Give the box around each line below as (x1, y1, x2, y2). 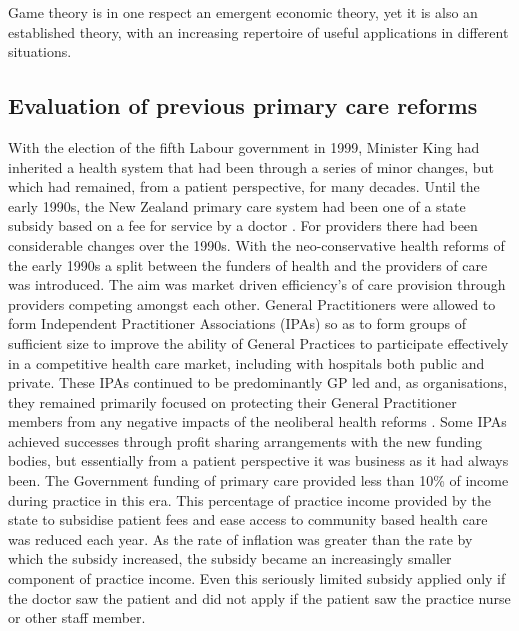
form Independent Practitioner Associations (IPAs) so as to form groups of (8, 313, 467, 334)
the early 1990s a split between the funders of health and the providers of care (8, 254, 488, 275)
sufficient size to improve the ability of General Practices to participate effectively (8, 332, 509, 353)
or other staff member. (8, 607, 146, 628)
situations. (8, 41, 72, 62)
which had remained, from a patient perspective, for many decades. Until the (8, 176, 480, 197)
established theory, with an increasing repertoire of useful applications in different (8, 21, 509, 42)
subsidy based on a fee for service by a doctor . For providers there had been (8, 215, 478, 236)
